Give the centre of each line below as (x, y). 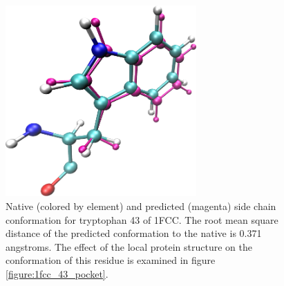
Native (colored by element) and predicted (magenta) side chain (141, 206)
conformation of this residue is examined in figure (111, 260)
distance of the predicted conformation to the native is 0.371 (134, 233)
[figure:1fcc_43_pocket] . (57, 274)
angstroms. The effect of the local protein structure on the (129, 246)
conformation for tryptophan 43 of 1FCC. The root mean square (142, 219)
